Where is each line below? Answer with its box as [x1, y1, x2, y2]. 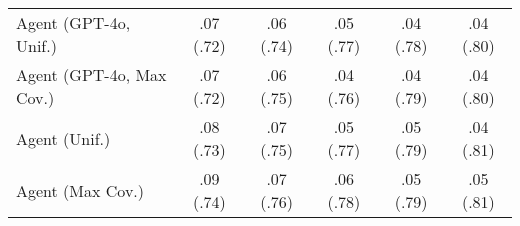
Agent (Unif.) [16, 126, 111, 150]
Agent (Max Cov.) [16, 178, 145, 202]
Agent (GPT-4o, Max [16, 63, 167, 86]
